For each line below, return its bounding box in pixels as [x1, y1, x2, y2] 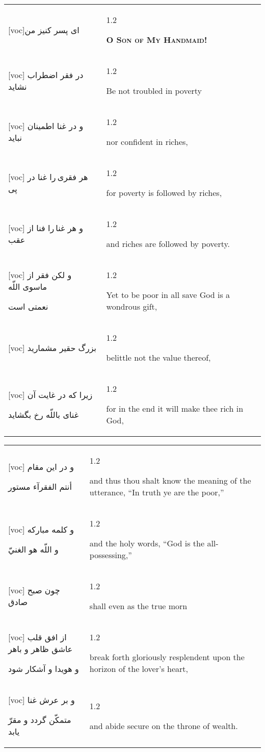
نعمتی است [8, 300, 48, 312]
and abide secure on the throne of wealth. [89, 719, 238, 732]
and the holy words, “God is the [89, 537, 205, 549]
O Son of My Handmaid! [106, 34, 207, 45]
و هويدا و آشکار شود [8, 663, 79, 674]
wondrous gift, [106, 300, 157, 312]
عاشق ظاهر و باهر [8, 643, 73, 655]
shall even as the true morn [89, 600, 188, 612]
